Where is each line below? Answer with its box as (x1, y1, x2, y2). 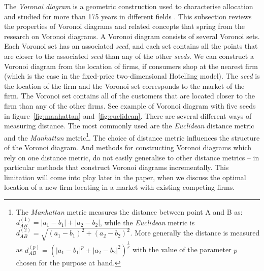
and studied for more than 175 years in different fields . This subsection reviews (4, 11, 252, 21)
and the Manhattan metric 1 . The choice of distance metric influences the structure (4, 130, 260, 143)
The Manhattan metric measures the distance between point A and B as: (16, 206, 243, 217)
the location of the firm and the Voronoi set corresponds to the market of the (4, 80, 245, 91)
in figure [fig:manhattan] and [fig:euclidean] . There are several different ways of (4, 110, 252, 121)
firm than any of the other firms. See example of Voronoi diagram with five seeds (4, 100, 256, 111)
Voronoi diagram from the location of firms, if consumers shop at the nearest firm (4, 60, 258, 71)
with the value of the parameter (133, 244, 232, 255)
